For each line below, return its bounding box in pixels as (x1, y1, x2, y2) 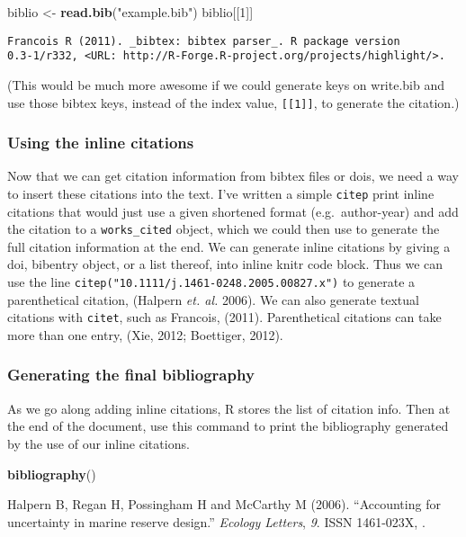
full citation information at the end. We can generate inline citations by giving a (7, 237, 451, 255)
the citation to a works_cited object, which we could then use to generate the (7, 219, 440, 238)
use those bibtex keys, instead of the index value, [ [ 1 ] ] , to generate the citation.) (7, 93, 460, 112)
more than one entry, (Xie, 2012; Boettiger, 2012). (7, 325, 283, 344)
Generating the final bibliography (7, 363, 255, 386)
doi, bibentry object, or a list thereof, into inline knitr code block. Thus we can (7, 255, 444, 273)
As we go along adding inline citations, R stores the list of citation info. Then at (7, 398, 451, 417)
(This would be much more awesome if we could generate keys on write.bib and (7, 75, 445, 94)
